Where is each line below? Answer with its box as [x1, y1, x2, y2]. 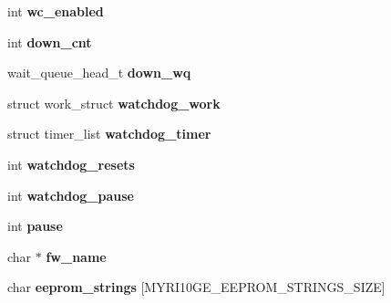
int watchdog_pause [7, 185, 134, 204]
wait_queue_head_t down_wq [7, 63, 191, 82]
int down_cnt [7, 32, 92, 51]
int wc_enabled [7, 2, 104, 20]
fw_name [46, 246, 107, 266]
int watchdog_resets [7, 154, 135, 173]
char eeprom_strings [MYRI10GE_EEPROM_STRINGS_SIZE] [7, 277, 386, 297]
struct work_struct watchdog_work [7, 93, 221, 112]
